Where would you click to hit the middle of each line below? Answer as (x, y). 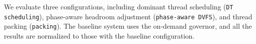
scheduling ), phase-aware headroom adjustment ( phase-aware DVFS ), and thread (128, 16)
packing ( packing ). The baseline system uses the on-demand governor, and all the (128, 26)
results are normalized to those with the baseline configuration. (99, 35)
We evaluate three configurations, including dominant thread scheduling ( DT (119, 6)
